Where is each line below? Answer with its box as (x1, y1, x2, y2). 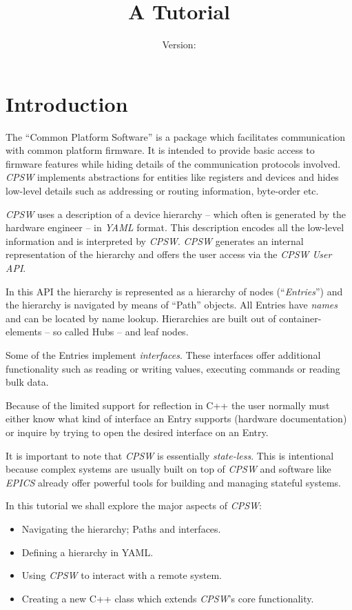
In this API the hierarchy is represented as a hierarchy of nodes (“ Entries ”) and (6, 284, 343, 298)
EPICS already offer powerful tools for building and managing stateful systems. (6, 475, 341, 489)
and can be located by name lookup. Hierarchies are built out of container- (6, 311, 322, 325)
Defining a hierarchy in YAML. (21, 544, 154, 559)
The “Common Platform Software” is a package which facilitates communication (6, 129, 346, 144)
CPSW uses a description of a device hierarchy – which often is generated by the (6, 206, 346, 221)
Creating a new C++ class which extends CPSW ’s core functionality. (21, 591, 314, 605)
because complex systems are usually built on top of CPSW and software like (6, 462, 331, 476)
